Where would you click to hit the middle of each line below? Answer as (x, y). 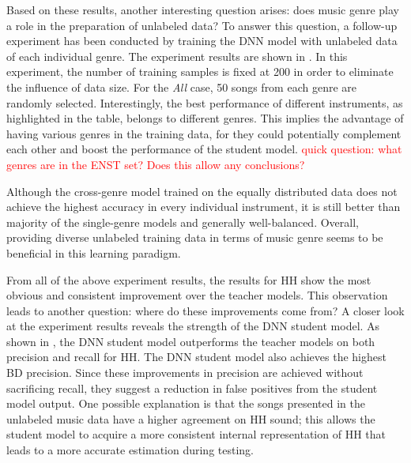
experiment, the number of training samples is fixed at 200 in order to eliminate (200, 72)
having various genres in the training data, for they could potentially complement (204, 133)
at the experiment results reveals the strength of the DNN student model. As (193, 326)
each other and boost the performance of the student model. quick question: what (204, 149)
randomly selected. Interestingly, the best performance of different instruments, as (205, 102)
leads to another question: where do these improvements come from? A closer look (205, 310)
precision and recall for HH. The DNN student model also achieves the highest (196, 357)
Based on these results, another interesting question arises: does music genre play (203, 9)
